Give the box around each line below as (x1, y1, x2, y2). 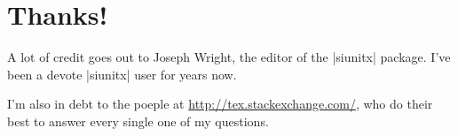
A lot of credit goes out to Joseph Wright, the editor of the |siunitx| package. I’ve (7, 48, 451, 66)
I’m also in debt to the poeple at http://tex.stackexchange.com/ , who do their (7, 94, 433, 113)
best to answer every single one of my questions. (7, 111, 269, 130)
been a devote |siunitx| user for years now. (7, 64, 237, 83)
